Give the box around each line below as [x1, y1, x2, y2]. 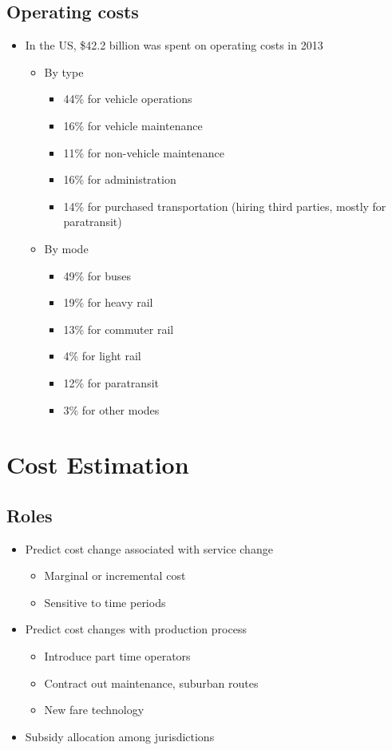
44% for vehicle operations [63, 90, 192, 107]
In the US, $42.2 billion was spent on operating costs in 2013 [25, 37, 323, 54]
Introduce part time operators [44, 648, 191, 665]
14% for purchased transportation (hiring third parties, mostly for [63, 197, 386, 214]
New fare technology [44, 701, 145, 718]
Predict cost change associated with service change [25, 540, 273, 557]
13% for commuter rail [63, 320, 174, 337]
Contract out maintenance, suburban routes [44, 674, 259, 691]
